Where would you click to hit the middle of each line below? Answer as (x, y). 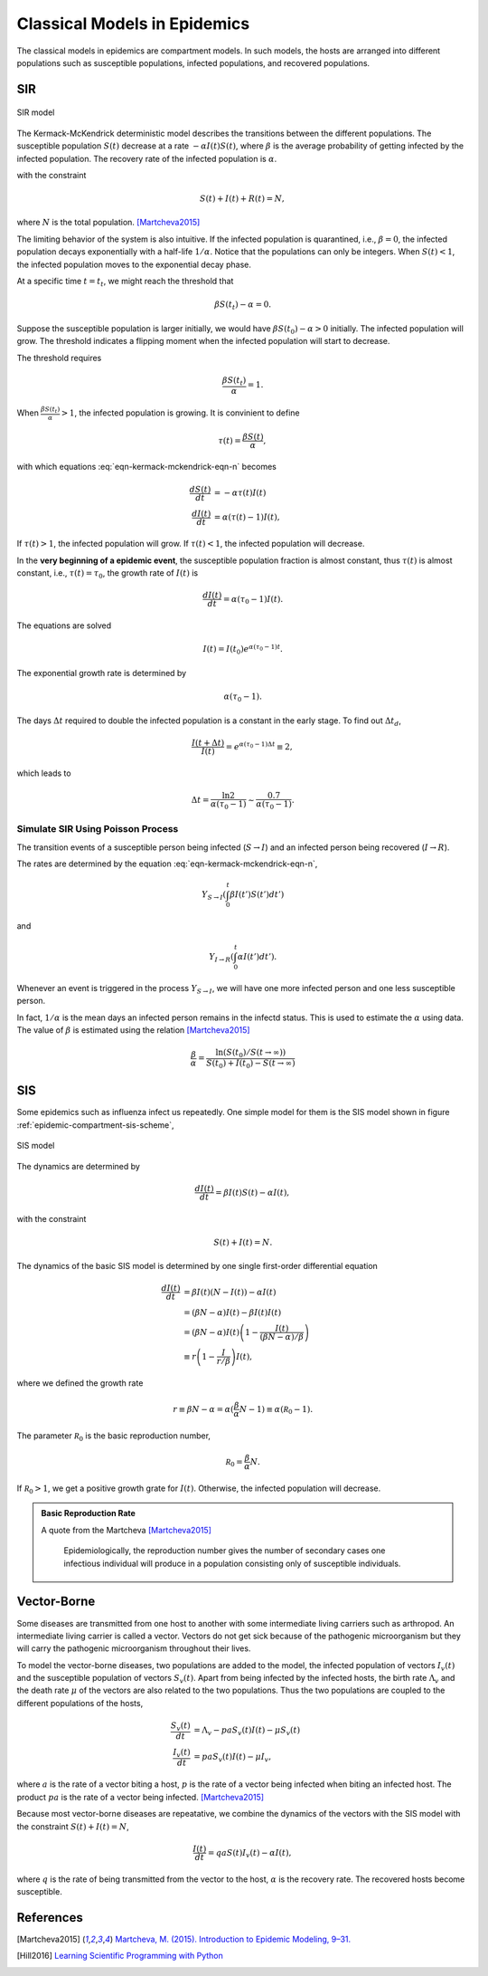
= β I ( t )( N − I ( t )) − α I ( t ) (230, 1292)
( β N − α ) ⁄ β (282, 1337)
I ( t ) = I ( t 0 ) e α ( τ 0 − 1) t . (243, 649)
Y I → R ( (221, 958)
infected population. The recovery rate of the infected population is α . (147, 158)
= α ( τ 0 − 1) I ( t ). (253, 600)
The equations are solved (64, 625)
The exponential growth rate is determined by (102, 673)
